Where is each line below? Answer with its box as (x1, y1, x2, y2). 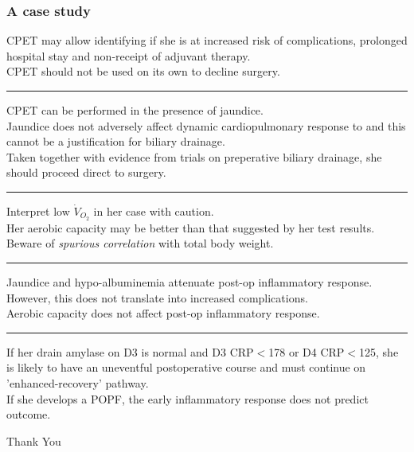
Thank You (6, 432, 61, 449)
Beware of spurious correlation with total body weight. (6, 235, 274, 251)
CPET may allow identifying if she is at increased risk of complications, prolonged (6, 32, 408, 49)
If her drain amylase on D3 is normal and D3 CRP (6, 343, 254, 360)
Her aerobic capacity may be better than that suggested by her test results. (6, 219, 375, 236)
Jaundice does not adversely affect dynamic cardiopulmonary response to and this (6, 117, 406, 134)
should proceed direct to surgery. (6, 164, 166, 181)
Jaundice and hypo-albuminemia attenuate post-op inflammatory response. (6, 274, 373, 290)
